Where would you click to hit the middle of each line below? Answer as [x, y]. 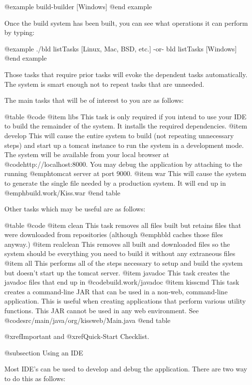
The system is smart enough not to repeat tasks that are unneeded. [104, 84]
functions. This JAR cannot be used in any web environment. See [102, 311]
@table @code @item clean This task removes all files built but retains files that [123, 225]
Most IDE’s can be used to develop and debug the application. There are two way [126, 369]
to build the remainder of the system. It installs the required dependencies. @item [126, 126]
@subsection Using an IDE [44, 352]
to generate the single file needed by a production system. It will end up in [115, 183]
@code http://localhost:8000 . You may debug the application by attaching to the [123, 164]
